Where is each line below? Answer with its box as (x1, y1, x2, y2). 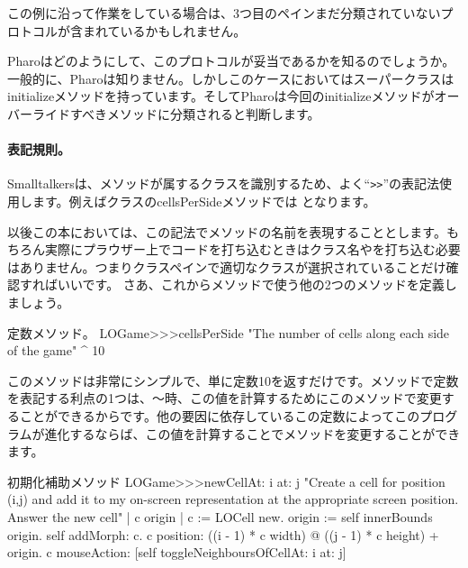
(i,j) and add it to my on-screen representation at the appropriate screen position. (7, 490, 459, 508)
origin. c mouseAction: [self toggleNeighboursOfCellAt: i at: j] (7, 543, 346, 562)
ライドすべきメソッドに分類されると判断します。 (31, 104, 320, 123)
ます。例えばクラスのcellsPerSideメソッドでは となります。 (31, 192, 376, 211)
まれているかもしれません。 (82, 21, 247, 40)
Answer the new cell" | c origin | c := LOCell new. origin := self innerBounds (7, 507, 433, 526)
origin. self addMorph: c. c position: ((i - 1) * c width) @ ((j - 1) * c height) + (7, 525, 439, 544)
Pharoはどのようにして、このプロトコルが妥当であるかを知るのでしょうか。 (7, 51, 455, 70)
